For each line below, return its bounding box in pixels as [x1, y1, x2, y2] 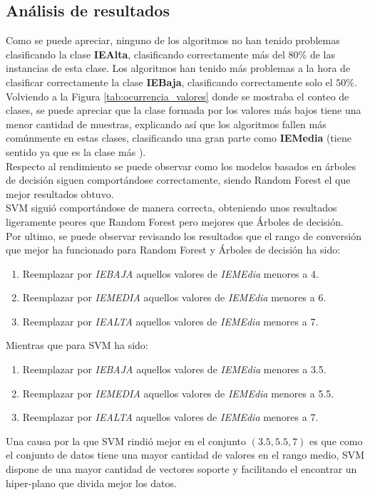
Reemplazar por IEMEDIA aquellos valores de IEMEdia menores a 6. [22, 290, 327, 305]
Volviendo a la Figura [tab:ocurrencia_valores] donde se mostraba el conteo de [6, 88, 349, 103]
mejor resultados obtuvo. [6, 186, 114, 201]
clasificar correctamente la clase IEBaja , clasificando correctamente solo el [6, 74, 333, 89]
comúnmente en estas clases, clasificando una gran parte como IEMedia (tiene [6, 130, 351, 145]
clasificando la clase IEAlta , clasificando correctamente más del [6, 46, 285, 61]
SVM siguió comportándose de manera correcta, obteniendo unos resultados [6, 200, 337, 215]
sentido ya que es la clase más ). [6, 144, 146, 159]
